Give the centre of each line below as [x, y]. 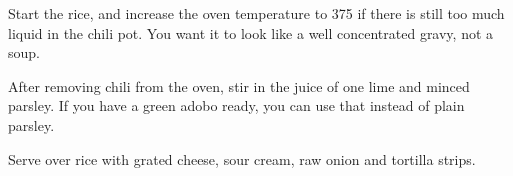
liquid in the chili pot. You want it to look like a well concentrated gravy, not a [251, 32]
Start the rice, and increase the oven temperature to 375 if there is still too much [256, 13]
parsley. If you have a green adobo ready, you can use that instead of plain [236, 105]
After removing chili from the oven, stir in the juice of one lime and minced [239, 85]
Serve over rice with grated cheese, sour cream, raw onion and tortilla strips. [242, 158]
